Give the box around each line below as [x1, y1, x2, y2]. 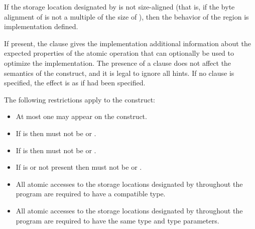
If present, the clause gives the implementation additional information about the [4, 38, 251, 48]
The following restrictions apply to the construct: [4, 94, 155, 104]
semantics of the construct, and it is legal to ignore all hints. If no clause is [4, 67, 234, 78]
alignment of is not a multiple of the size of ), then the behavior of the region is [4, 11, 249, 22]
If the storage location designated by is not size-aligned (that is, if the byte [4, 2, 235, 12]
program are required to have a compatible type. [16, 188, 166, 199]
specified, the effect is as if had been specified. [4, 77, 146, 88]
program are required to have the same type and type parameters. [16, 215, 219, 225]
